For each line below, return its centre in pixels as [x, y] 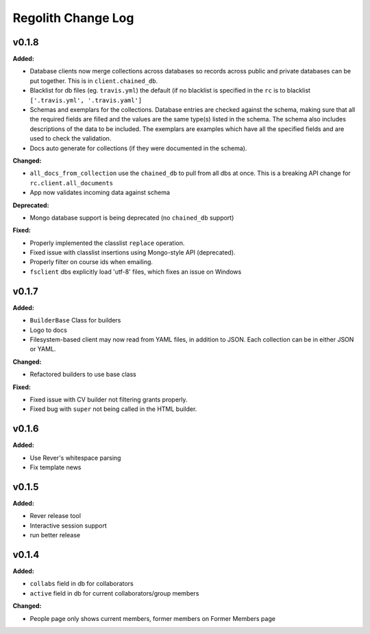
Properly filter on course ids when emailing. [91, 262]
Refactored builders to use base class [83, 375]
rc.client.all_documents [71, 183]
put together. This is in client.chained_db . [94, 81]
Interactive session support [69, 526]
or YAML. [43, 349]
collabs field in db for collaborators [82, 584]
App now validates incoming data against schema [100, 193]
